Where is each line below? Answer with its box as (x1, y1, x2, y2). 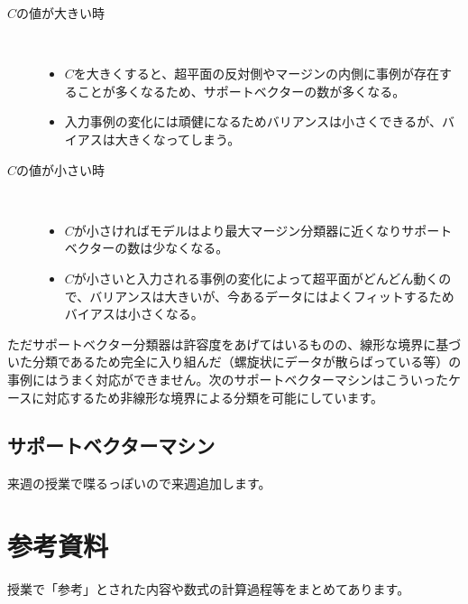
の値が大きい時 (16, 4, 106, 22)
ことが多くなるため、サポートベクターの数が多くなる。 (77, 81, 406, 100)
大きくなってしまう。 (115, 129, 241, 148)
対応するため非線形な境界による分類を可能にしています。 (44, 387, 384, 406)
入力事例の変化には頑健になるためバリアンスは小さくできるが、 (64, 112, 442, 131)
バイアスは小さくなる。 (64, 304, 204, 323)
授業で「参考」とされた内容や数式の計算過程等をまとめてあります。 (7, 580, 410, 599)
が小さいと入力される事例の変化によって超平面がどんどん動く (73, 268, 439, 287)
